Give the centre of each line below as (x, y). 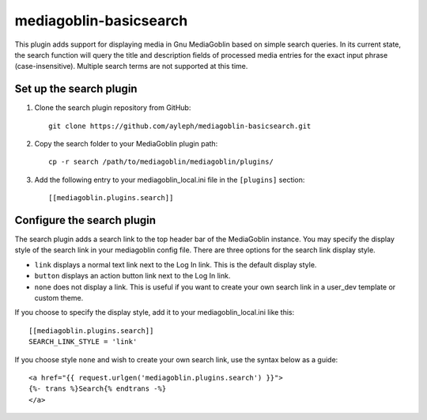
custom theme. (59, 298)
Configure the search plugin (85, 220)
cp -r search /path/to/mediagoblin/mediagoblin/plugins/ (161, 162)
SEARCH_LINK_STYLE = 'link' (83, 342)
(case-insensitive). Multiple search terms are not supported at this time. (131, 66)
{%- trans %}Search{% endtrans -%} (98, 389)
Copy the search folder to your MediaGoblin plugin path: (126, 144)
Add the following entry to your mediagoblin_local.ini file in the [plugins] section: (170, 180)
